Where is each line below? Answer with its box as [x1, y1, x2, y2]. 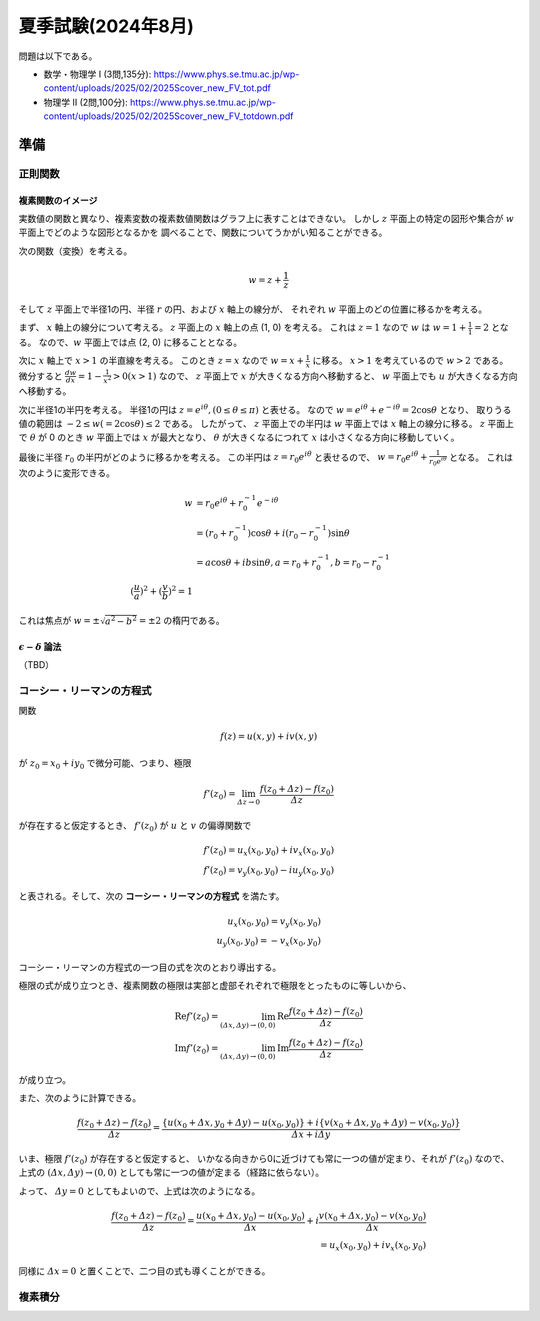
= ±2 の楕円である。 [138, 614, 225, 626]
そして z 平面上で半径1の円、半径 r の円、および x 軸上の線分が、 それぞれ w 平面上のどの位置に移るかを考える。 [18, 303, 488, 315]
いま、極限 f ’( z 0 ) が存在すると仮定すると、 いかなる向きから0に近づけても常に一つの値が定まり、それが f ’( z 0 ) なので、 [18, 1152, 510, 1167]
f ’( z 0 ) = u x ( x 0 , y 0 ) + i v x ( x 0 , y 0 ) [203, 845, 335, 858]
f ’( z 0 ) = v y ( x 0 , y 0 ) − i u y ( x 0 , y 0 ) [203, 864, 335, 878]
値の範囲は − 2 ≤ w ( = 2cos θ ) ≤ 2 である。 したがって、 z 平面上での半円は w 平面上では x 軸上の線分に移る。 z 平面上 [18, 417, 515, 429]
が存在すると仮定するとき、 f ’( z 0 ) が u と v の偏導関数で [18, 819, 252, 834]
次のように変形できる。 [18, 467, 115, 479]
